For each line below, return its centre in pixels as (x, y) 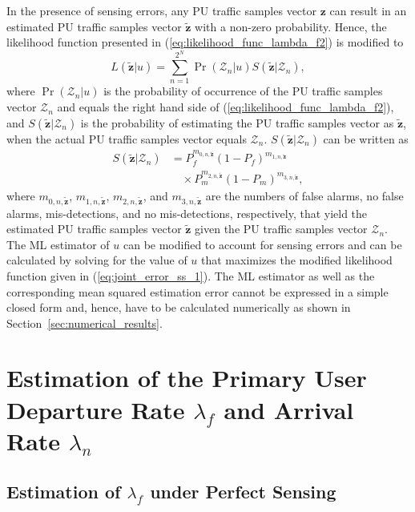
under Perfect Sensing (243, 492)
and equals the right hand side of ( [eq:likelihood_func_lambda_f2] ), (226, 107)
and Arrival (289, 409)
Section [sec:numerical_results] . (85, 323)
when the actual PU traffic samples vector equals (127, 138)
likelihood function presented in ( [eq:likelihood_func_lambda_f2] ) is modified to (205, 42)
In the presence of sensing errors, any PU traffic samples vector (162, 10)
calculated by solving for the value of (97, 260)
